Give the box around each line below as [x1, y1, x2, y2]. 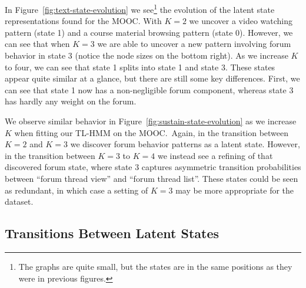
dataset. [5, 195, 34, 208]
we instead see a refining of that [157, 149, 273, 161]
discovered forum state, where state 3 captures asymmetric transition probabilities [5, 161, 301, 173]
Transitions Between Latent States [5, 224, 219, 242]
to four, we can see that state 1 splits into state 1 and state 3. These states [5, 60, 275, 73]
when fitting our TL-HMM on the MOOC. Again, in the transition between [14, 126, 289, 138]
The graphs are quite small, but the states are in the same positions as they [18, 260, 292, 272]
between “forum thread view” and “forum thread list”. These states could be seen [5, 172, 298, 184]
